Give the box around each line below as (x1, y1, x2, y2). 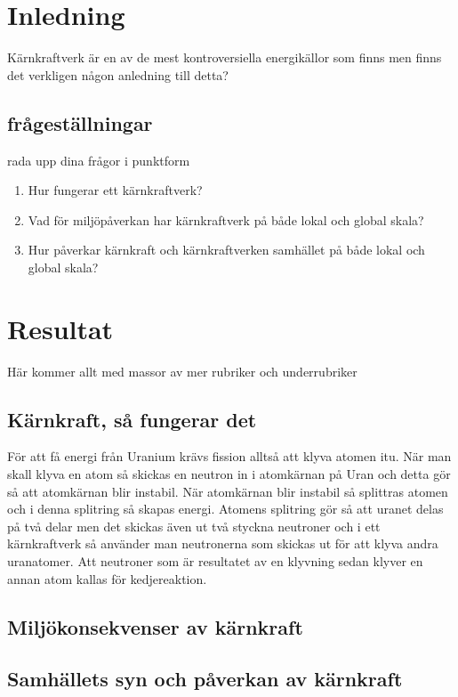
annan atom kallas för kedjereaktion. (7, 569, 207, 588)
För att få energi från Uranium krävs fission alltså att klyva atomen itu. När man (7, 447, 452, 466)
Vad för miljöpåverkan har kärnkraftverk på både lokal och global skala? (28, 210, 424, 229)
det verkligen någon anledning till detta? (7, 65, 229, 84)
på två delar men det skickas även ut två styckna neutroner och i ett (7, 516, 381, 535)
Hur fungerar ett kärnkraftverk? (28, 181, 203, 199)
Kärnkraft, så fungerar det (7, 405, 257, 433)
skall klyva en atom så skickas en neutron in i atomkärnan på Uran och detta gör (7, 465, 451, 482)
